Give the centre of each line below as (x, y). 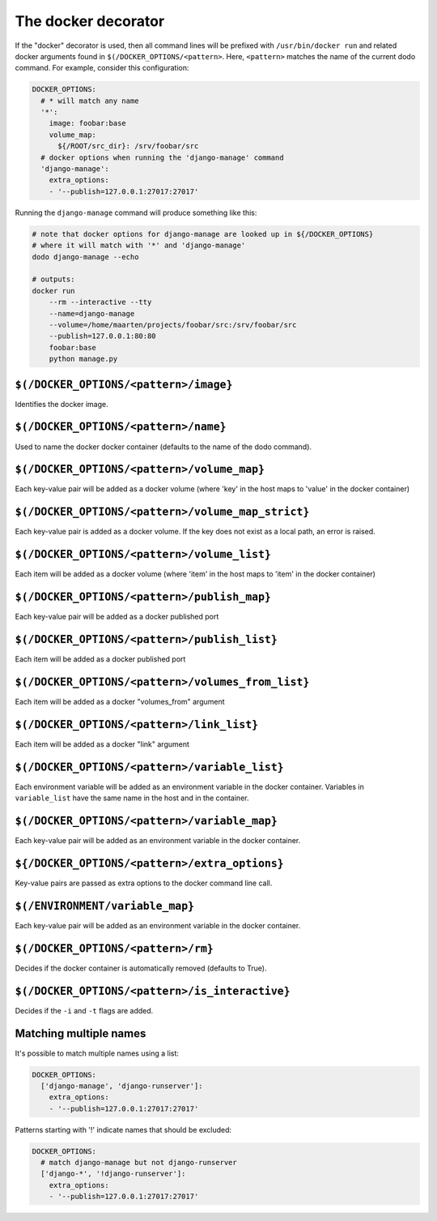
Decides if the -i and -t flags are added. (84, 1010)
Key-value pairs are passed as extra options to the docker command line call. (144, 883)
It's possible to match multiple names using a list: (97, 1053)
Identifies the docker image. (62, 404)
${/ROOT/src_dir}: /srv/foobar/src (128, 146)
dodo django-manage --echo (85, 257)
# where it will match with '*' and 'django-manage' (139, 246)
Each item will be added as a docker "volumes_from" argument (120, 701)
